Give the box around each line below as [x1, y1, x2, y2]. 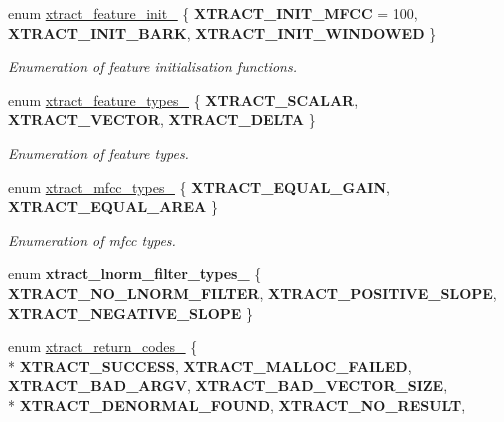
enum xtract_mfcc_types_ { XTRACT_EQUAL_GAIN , [8, 176, 390, 197]
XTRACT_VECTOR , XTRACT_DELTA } [8, 109, 316, 130]
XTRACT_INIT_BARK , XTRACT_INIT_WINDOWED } [8, 22, 437, 43]
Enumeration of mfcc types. [8, 229, 176, 250]
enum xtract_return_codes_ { [8, 336, 198, 357]
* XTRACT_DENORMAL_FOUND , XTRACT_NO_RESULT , [8, 394, 466, 415]
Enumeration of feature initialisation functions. [8, 56, 297, 77]
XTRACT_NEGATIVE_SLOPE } [8, 302, 254, 323]
